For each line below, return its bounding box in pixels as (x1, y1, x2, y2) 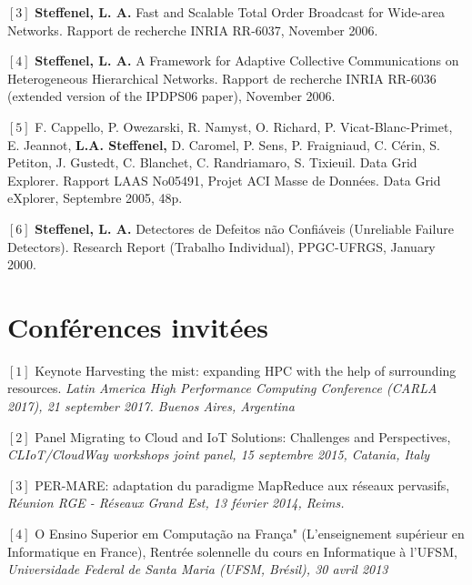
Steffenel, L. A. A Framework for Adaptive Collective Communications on (35, 51, 459, 70)
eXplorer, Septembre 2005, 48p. (7, 188, 183, 207)
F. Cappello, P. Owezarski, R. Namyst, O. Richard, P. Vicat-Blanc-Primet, (35, 116, 453, 136)
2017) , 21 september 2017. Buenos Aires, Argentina (7, 397, 295, 416)
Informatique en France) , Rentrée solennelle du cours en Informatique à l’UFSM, (7, 541, 457, 560)
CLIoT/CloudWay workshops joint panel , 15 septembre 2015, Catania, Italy (7, 445, 430, 464)
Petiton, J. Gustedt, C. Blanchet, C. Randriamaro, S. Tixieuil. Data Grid (7, 153, 417, 172)
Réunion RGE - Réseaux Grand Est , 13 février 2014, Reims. (7, 493, 345, 512)
